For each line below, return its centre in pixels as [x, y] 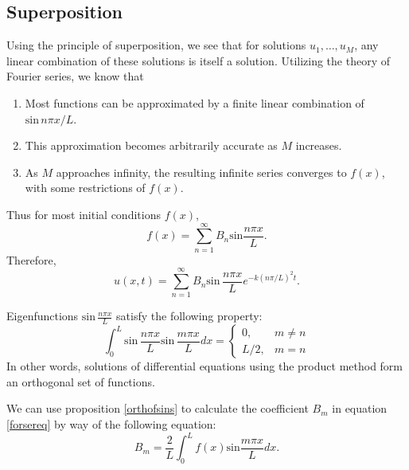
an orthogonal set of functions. [81, 381]
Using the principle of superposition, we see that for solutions [156, 45]
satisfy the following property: [189, 316]
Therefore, [31, 259]
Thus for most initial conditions [84, 214]
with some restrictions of [85, 188]
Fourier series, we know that [75, 76]
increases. [319, 145]
